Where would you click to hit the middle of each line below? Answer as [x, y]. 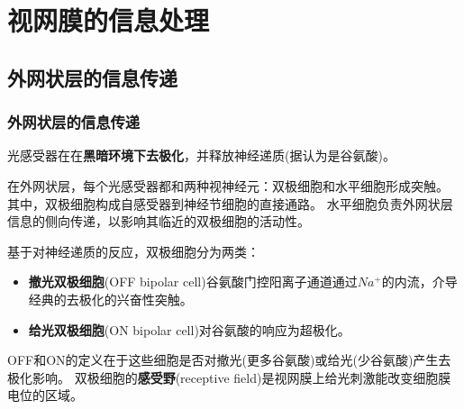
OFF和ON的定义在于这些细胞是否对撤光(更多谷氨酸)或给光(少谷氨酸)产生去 [229, 360]
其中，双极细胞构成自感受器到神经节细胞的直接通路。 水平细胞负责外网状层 [230, 203]
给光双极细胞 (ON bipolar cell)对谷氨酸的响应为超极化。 [189, 329]
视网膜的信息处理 [109, 20]
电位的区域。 [45, 395]
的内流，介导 [419, 282]
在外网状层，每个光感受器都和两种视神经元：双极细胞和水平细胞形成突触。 [228, 185]
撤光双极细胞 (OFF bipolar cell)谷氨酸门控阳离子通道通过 [193, 282]
